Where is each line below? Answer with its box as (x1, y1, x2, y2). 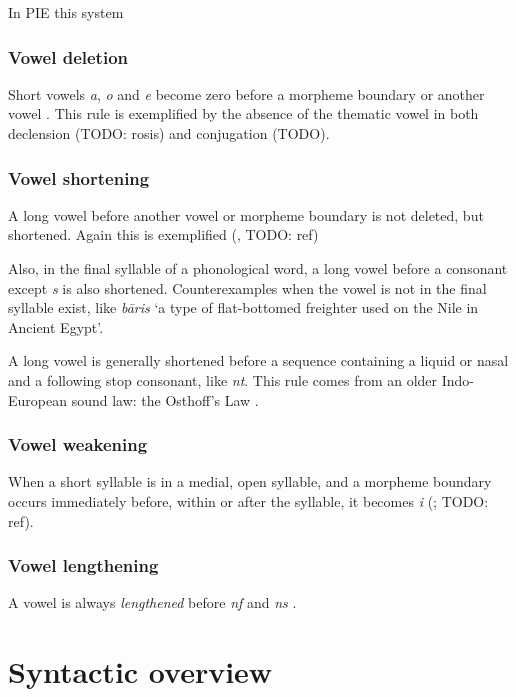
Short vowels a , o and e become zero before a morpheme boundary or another (8, 83, 485, 104)
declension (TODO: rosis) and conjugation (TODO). (8, 123, 330, 143)
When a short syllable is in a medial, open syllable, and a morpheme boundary (8, 471, 492, 492)
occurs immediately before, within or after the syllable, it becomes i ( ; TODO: (8, 490, 489, 511)
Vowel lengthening (8, 553, 159, 578)
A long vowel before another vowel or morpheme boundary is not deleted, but (8, 204, 484, 225)
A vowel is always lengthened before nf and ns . (8, 592, 297, 613)
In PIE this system (8, 2, 124, 22)
